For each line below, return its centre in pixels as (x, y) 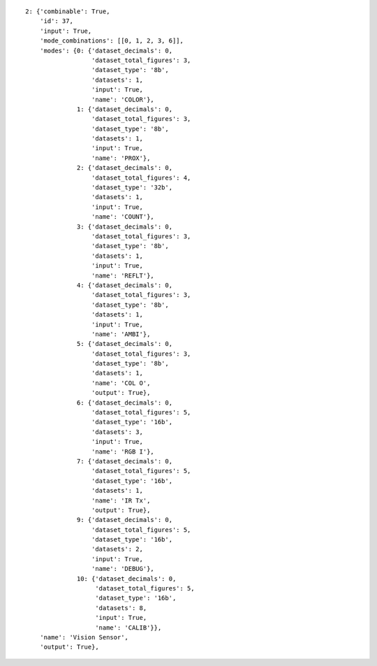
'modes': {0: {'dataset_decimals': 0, (106, 50)
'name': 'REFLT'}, (123, 275)
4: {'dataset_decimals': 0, (125, 285)
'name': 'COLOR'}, (123, 99)
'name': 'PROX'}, (121, 158)
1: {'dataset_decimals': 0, (125, 109)
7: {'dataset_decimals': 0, (125, 461)
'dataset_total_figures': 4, (141, 178)
